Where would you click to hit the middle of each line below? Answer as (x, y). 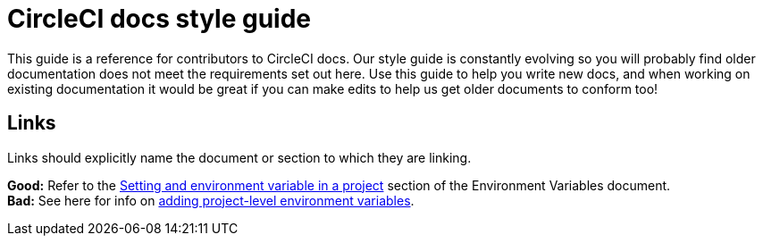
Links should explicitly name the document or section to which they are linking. (239, 157)
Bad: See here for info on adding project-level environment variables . (211, 200)
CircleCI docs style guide (159, 19)
